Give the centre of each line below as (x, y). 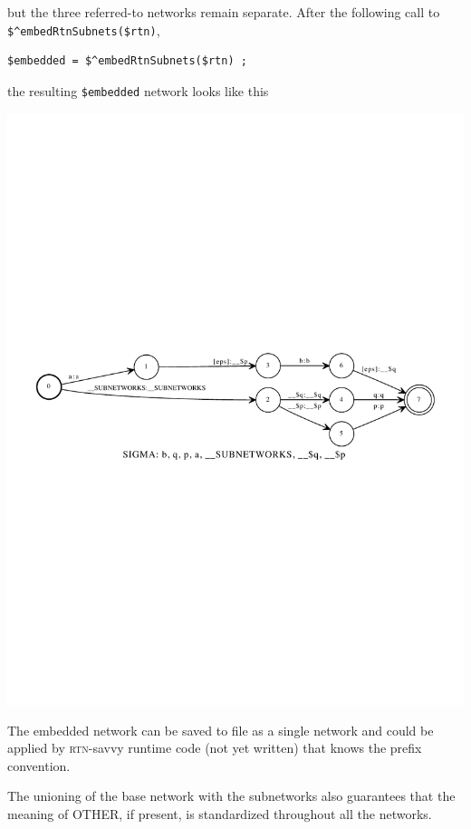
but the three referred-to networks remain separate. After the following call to (224, 12)
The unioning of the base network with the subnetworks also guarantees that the (231, 796)
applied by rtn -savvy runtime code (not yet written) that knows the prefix (215, 748)
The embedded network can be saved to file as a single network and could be (221, 730)
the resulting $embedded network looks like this (138, 90)
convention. (39, 765)
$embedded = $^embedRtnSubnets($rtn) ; (127, 61)
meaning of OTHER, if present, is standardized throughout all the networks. (220, 813)
